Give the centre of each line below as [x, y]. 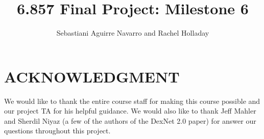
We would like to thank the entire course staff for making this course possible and [132, 101]
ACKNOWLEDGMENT [92, 76]
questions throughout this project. [57, 131]
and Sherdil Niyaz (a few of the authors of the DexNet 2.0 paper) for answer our [130, 120]
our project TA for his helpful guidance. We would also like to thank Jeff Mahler [130, 111]
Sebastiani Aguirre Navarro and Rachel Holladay [133, 33]
